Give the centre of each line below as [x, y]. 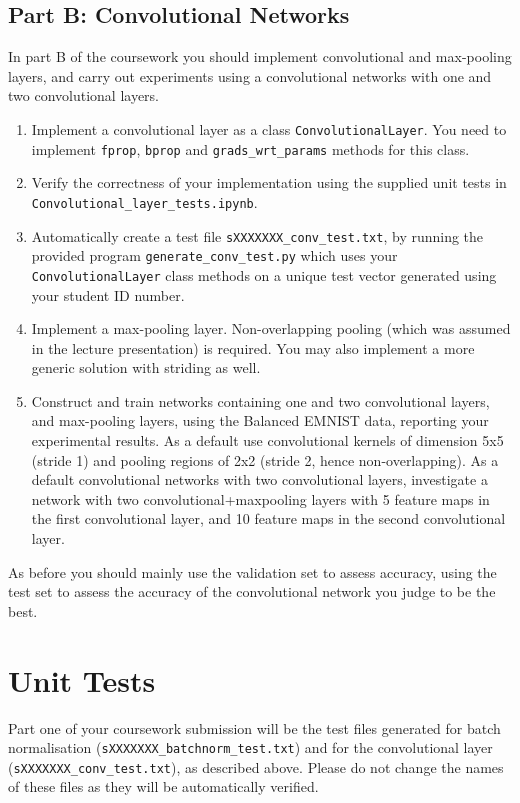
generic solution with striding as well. [146, 367]
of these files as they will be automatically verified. [163, 786]
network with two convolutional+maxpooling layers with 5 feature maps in [260, 498]
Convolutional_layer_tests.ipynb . [144, 201]
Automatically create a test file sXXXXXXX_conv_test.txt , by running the [257, 235]
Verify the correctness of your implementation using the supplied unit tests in [269, 182]
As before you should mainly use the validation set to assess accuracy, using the [252, 571]
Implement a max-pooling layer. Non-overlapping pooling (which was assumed [271, 328]
